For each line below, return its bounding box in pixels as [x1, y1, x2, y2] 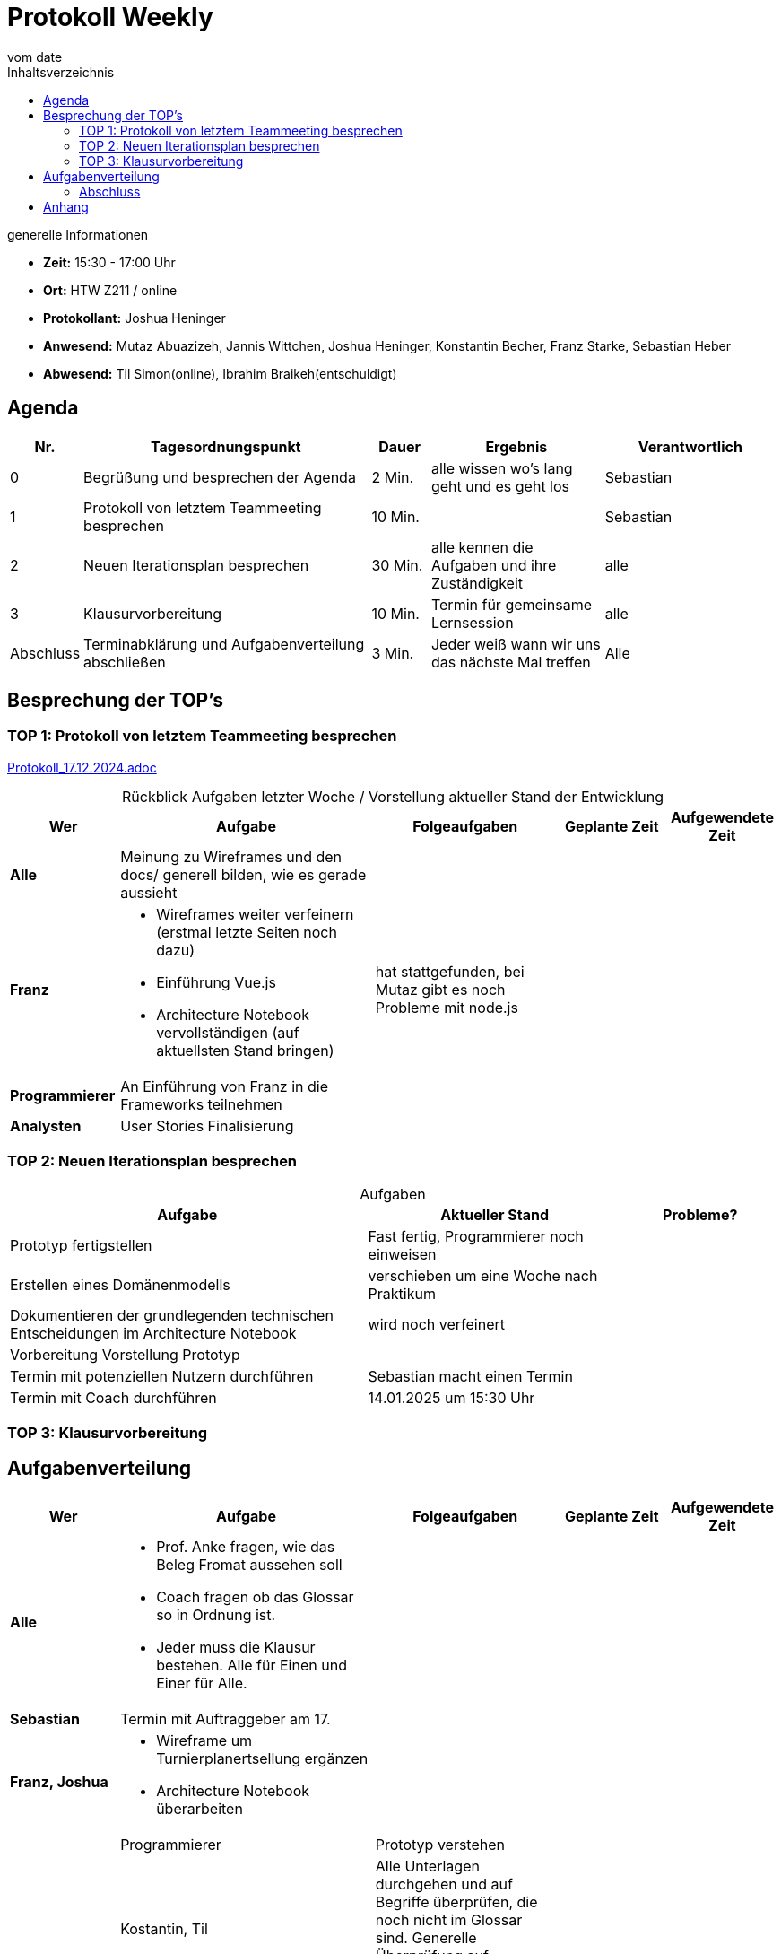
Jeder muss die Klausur [156, 1637, 316, 1656]
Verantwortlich [638, 437, 742, 456]
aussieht [120, 883, 178, 902]
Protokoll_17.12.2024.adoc [7, 759, 157, 775]
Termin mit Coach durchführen [10, 1388, 217, 1407]
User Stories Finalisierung [120, 1116, 294, 1135]
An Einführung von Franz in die [120, 1077, 328, 1095]
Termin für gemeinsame [430, 595, 592, 614]
